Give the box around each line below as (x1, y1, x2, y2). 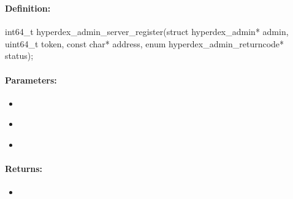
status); (5, 49, 34, 62)
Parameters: (5, 73, 57, 86)
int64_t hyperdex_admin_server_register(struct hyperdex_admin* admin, (5, 25, 289, 38)
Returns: (5, 162, 43, 175)
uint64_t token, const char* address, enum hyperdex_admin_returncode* (5, 37, 284, 50)
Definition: (5, 1, 51, 14)
